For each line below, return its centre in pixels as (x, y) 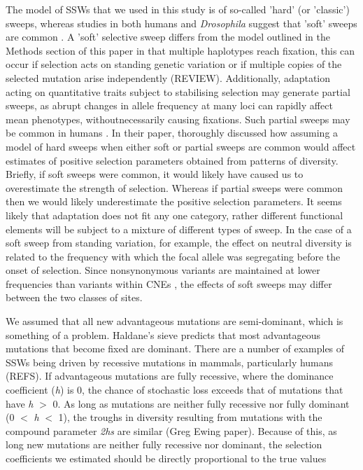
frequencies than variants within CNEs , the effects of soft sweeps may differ (169, 283)
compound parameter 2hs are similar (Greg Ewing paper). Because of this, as (171, 430)
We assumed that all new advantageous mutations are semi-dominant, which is (175, 321)
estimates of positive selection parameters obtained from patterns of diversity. (172, 160)
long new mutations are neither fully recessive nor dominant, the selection (164, 444)
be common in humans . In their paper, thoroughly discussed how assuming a (172, 133)
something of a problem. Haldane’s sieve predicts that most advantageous (163, 334)
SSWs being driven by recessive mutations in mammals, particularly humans (170, 362)
